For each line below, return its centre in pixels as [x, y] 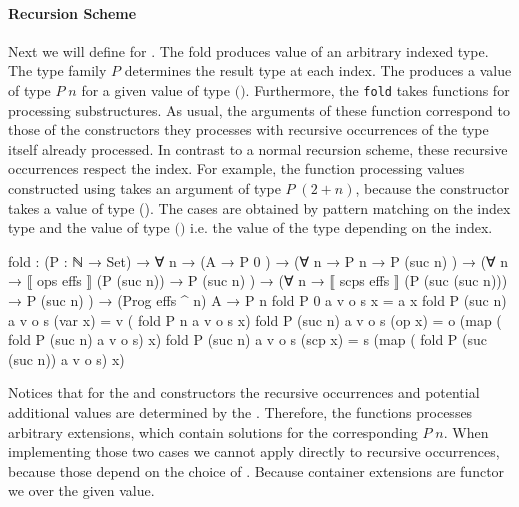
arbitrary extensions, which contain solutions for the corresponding [213, 431]
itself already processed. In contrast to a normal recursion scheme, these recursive [258, 148]
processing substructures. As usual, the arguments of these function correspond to [259, 109]
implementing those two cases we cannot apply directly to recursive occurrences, [254, 451]
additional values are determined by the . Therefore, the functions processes [240, 411]
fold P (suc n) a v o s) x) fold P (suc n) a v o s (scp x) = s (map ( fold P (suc [248, 339]
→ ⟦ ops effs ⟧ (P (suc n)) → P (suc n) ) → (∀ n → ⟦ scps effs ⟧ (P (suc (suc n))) [258, 280]
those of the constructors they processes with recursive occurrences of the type [248, 129]
